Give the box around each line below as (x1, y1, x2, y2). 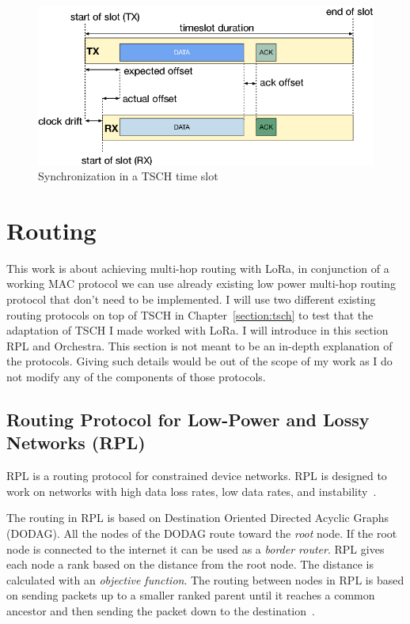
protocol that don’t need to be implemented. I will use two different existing (6, 291, 376, 308)
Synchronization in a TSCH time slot (38, 168, 218, 184)
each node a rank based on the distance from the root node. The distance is (6, 556, 374, 573)
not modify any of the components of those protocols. (6, 368, 266, 384)
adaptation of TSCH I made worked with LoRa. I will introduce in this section (6, 322, 389, 338)
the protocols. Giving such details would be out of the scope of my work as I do (6, 353, 393, 369)
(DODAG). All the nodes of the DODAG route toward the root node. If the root (6, 524, 397, 541)
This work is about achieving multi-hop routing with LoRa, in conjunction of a (6, 259, 389, 276)
